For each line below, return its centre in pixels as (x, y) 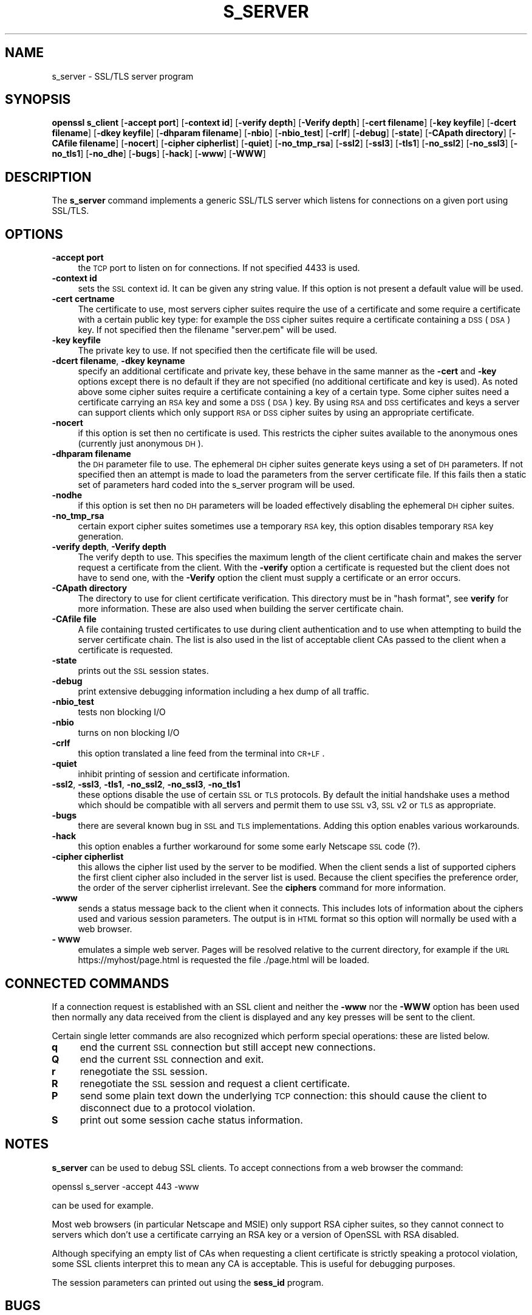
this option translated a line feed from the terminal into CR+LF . (201, 754)
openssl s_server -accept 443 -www (125, 1186)
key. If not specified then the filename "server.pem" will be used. (207, 330)
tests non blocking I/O (122, 712)
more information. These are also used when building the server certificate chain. (241, 609)
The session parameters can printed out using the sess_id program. (188, 1282)
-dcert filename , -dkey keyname (118, 361)
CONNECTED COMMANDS (87, 983)
